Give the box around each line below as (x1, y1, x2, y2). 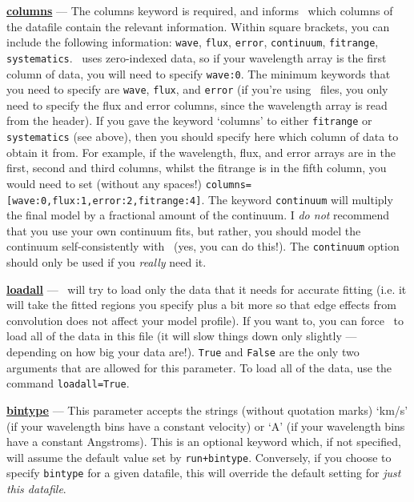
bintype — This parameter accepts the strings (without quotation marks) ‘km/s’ (6, 401, 408, 418)
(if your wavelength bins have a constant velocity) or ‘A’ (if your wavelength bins (6, 417, 405, 434)
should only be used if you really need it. (6, 254, 207, 271)
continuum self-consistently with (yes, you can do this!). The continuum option (6, 238, 400, 255)
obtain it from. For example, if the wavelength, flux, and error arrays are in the (6, 143, 396, 160)
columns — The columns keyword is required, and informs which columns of (6, 2, 393, 18)
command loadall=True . (6, 375, 130, 392)
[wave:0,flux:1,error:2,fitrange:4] (6, 195, 202, 207)
